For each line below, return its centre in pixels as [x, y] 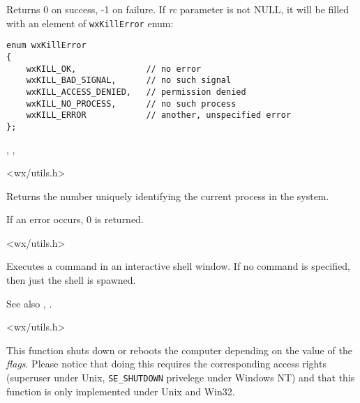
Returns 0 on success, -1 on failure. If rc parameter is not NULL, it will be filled [178, 9]
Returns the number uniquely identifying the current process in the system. [168, 196]
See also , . [29, 303]
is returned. [119, 219]
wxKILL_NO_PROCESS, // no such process [131, 104]
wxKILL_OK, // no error [114, 69]
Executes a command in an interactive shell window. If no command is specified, [178, 266]
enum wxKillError [46, 46]
